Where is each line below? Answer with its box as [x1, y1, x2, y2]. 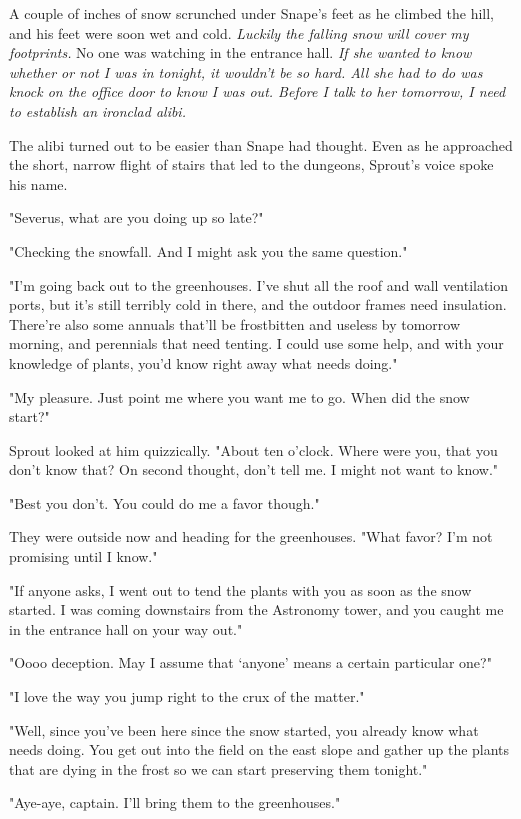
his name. [9, 173, 68, 194]
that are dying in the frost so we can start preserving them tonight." [9, 758, 428, 779]
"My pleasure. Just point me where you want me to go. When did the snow [9, 386, 470, 407]
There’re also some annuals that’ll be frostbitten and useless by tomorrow [9, 313, 461, 334]
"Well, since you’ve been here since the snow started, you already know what [9, 719, 479, 740]
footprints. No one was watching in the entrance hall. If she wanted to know [9, 42, 472, 63]
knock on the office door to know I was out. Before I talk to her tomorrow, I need [9, 81, 506, 102]
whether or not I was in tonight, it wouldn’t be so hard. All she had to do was [9, 61, 483, 82]
